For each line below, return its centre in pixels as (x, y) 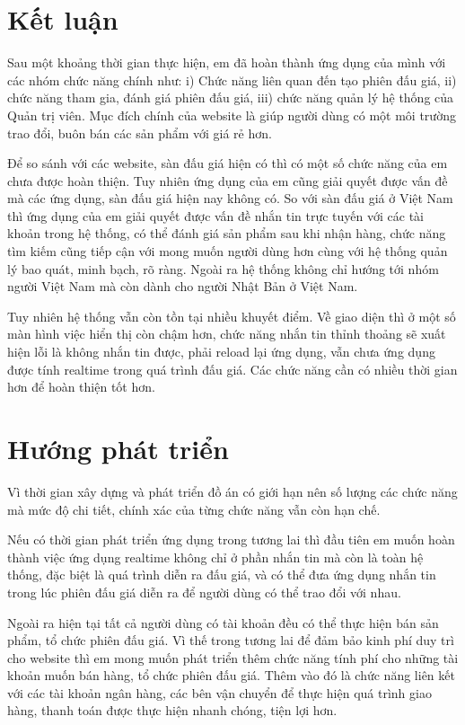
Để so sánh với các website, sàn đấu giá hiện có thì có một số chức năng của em (228, 163)
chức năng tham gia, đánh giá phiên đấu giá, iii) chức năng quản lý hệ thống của (231, 97)
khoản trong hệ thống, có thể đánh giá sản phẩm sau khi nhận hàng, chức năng (227, 233)
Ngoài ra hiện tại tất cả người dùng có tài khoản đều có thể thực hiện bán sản (223, 622)
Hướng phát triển (118, 448)
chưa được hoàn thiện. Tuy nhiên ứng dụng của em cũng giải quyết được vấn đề (228, 180)
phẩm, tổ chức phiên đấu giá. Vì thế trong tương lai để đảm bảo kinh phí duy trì (231, 640)
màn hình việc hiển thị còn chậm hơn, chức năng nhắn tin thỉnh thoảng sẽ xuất (227, 334)
